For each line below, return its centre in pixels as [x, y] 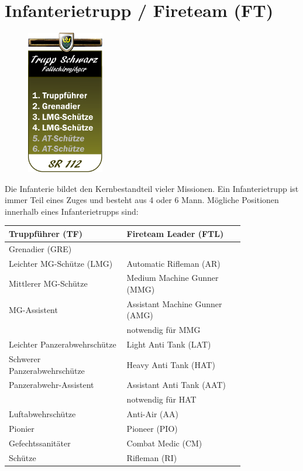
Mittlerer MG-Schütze [48, 283]
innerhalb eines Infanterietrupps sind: [72, 211]
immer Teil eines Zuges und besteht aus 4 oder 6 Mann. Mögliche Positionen [142, 200]
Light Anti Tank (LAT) [169, 344]
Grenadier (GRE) [40, 248]
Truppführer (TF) [46, 233]
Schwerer [25, 359]
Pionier [22, 428]
